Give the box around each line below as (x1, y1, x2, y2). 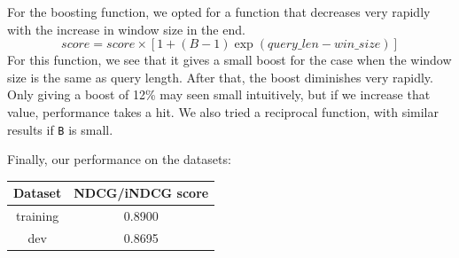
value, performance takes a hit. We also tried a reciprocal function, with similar (7, 102, 439, 121)
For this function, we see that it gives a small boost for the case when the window (7, 51, 452, 69)
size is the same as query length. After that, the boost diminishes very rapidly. (7, 67, 433, 86)
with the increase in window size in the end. (7, 20, 245, 38)
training (15, 207, 59, 225)
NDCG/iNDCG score (74, 184, 209, 202)
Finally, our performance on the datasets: (7, 150, 231, 168)
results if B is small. (7, 120, 113, 138)
